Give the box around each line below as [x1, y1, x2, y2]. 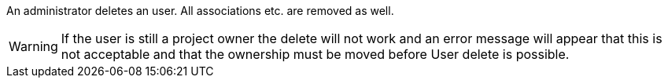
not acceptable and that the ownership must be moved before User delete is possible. [61, 46, 570, 62]
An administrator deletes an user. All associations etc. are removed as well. [6, 4, 394, 17]
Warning [9, 38, 58, 54]
